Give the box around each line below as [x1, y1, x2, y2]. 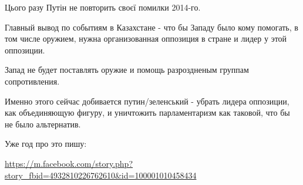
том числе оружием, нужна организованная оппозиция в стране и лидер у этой [5, 32, 287, 45]
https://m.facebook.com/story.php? [5, 157, 133, 169]
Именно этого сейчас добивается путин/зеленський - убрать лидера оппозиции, [5, 95, 289, 107]
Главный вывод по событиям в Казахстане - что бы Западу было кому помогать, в [5, 21, 298, 33]
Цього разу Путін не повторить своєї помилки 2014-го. [5, 1, 201, 13]
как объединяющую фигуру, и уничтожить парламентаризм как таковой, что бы [5, 106, 290, 119]
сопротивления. [5, 75, 60, 87]
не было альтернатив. [5, 117, 81, 130]
